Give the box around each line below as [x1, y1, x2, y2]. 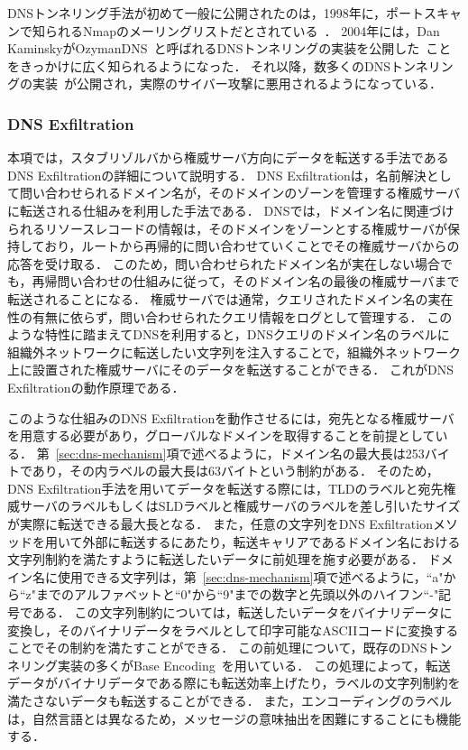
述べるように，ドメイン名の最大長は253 [191, 443, 425, 462]
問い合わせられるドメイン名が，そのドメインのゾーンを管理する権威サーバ [19, 183, 461, 202]
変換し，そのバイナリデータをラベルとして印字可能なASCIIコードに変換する [7, 620, 459, 639]
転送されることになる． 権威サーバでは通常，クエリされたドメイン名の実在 [7, 289, 454, 308]
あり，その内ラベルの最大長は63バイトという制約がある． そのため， [32, 461, 439, 480]
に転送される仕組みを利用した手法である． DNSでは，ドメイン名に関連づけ [7, 200, 454, 219]
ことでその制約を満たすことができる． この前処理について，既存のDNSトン [7, 638, 453, 657]
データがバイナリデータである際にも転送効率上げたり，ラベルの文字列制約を [7, 673, 461, 692]
